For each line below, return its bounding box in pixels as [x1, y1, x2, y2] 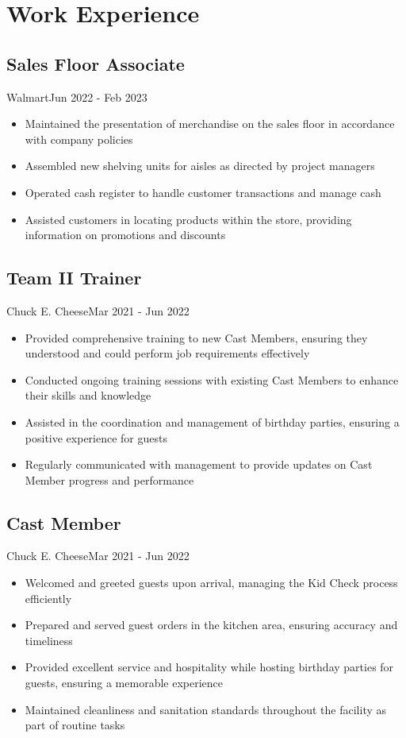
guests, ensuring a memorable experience [25, 674, 224, 691]
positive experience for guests [25, 429, 167, 446]
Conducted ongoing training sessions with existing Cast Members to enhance [25, 371, 399, 388]
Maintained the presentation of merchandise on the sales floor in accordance [25, 115, 395, 132]
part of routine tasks [25, 717, 125, 733]
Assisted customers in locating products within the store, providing [25, 211, 352, 227]
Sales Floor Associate [6, 51, 185, 75]
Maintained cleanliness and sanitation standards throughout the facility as [25, 701, 387, 717]
